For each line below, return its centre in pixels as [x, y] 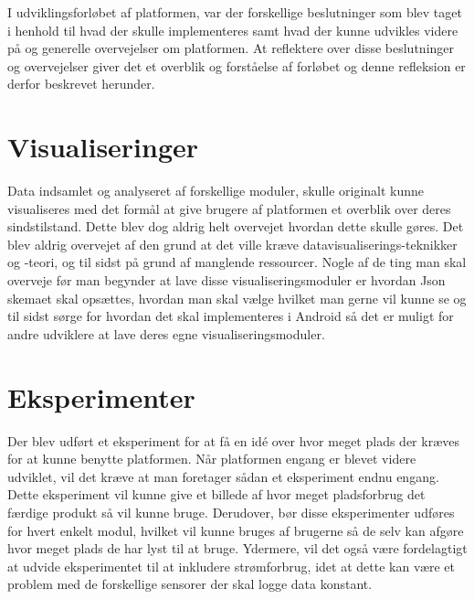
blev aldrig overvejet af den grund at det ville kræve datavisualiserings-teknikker [232, 244]
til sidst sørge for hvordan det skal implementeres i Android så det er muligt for [231, 316]
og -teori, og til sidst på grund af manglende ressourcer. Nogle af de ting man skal [237, 262]
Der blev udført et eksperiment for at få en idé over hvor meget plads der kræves [233, 440]
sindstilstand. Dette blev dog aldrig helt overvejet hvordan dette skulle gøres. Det [236, 226]
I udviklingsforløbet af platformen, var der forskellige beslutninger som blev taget [235, 12]
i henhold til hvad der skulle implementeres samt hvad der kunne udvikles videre [233, 30]
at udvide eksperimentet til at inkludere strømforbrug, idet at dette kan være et [232, 566]
